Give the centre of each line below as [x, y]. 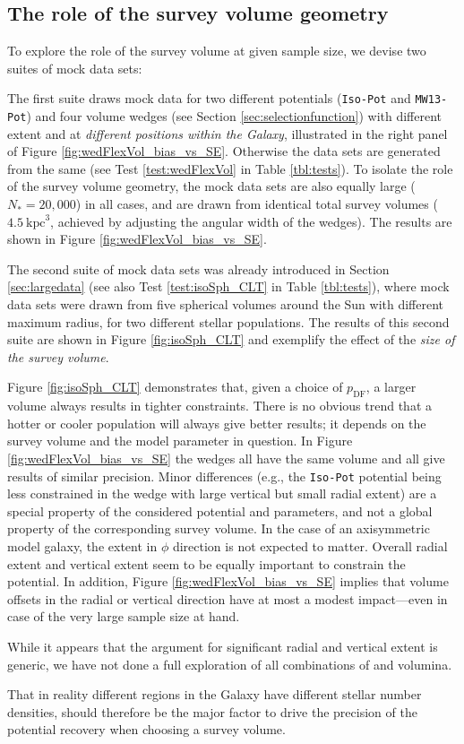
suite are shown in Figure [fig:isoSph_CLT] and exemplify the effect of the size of [231, 339]
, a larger [391, 387]
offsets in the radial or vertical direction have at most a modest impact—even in [228, 598]
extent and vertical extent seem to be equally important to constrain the [206, 563]
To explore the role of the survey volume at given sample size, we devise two [217, 51]
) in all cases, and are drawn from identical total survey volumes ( [257, 204]
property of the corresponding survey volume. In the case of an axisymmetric [219, 528]
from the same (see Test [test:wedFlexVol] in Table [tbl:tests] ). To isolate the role [230, 168]
